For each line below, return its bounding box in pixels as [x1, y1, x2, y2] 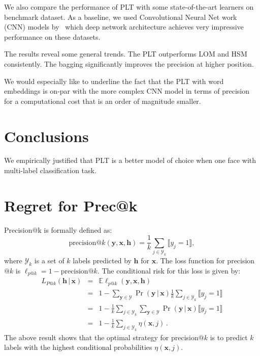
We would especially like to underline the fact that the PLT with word [4, 75, 224, 86]
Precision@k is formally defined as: [4, 224, 112, 235]
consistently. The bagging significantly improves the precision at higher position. [4, 58, 254, 69]
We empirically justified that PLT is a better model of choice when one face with [4, 155, 256, 166]
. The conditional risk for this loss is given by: [97, 265, 241, 276]
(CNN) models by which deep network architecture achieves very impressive [4, 21, 244, 32]
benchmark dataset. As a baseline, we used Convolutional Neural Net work [4, 11, 237, 22]
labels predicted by [73, 255, 132, 266]
